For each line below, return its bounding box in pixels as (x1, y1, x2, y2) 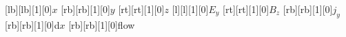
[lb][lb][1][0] (5, 2, 52, 16)
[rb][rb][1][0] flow (68, 17, 135, 32)
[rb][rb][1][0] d (5, 17, 60, 32)
